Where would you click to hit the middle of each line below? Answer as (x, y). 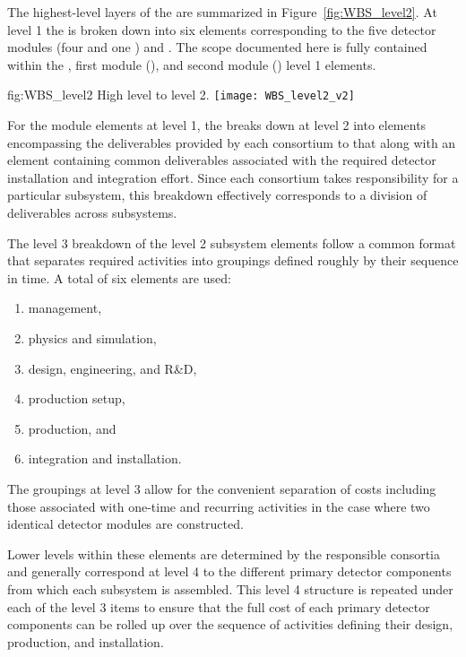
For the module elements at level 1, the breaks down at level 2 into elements (217, 125)
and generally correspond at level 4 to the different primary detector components (229, 571)
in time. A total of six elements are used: (119, 277)
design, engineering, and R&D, (112, 368)
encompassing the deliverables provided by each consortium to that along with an (232, 142)
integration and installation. (105, 458)
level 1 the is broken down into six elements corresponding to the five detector (222, 29)
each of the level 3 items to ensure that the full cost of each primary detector (219, 606)
